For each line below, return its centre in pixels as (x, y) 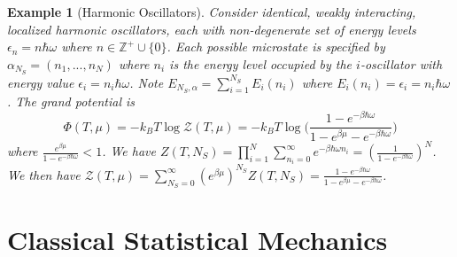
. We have (129, 151)
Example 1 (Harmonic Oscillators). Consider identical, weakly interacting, (212, 12)
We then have (44, 174)
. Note (147, 82)
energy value (41, 82)
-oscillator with (401, 63)
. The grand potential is (71, 101)
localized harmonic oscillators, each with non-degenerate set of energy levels (212, 29)
